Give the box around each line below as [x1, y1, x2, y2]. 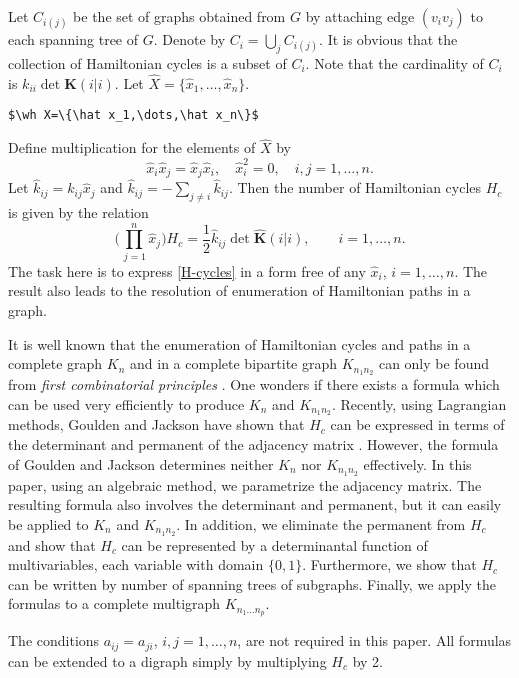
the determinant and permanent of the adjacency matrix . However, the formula [8, 434, 499, 455]
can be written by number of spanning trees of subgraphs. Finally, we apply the [8, 573, 496, 594]
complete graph [8, 353, 103, 374]
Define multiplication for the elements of [8, 137, 256, 158]
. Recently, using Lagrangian [331, 393, 507, 414]
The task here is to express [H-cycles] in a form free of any [8, 260, 366, 281]
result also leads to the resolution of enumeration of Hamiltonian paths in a [8, 280, 471, 301]
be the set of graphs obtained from [73, 6, 286, 26]
